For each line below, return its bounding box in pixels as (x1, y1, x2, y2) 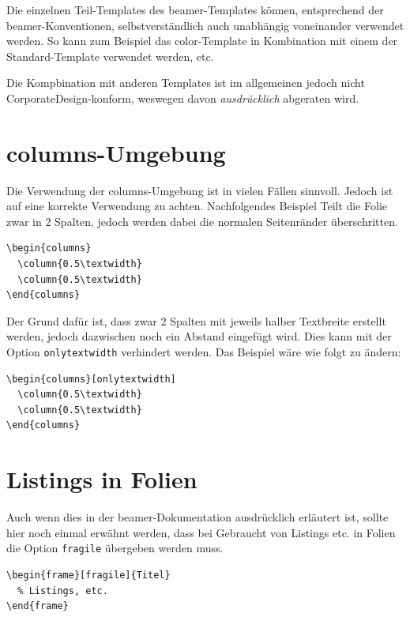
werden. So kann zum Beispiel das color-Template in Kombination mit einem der (6, 32, 398, 49)
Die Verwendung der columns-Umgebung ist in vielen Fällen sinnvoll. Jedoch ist (6, 182, 393, 198)
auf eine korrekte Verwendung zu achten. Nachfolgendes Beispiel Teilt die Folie (6, 198, 388, 214)
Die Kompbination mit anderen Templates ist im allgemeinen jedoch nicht (6, 74, 365, 91)
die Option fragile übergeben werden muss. (6, 540, 224, 556)
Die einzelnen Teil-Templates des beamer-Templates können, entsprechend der (6, 2, 384, 17)
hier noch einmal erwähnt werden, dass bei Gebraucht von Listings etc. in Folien (6, 524, 396, 540)
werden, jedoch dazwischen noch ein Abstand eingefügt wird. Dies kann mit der (6, 328, 392, 344)
